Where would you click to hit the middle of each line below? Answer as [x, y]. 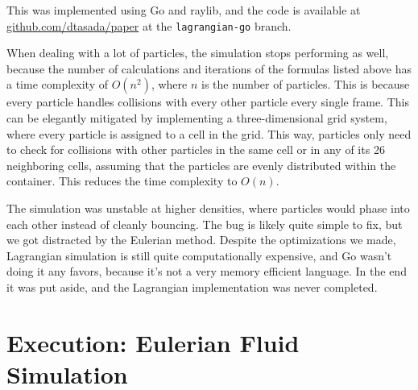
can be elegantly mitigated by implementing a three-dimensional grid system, [197, 118]
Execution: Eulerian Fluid [153, 342]
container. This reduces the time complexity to [122, 181]
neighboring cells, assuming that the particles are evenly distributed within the [201, 165]
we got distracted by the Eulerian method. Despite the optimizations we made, [201, 240]
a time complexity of [57, 84]
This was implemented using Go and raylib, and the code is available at [184, 10]
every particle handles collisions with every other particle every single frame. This [208, 102]
